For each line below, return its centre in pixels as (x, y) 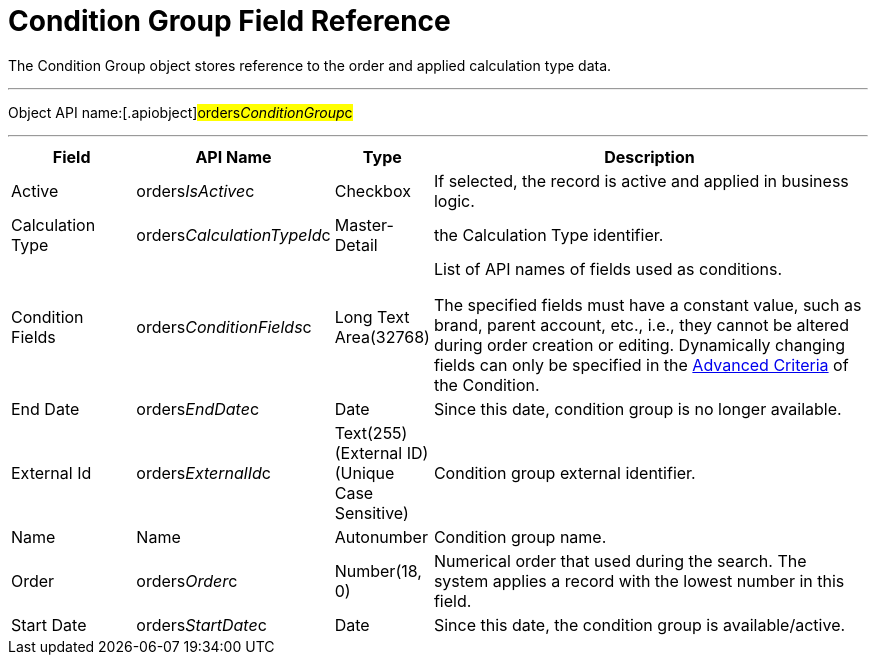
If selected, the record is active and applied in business (641, 180)
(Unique (364, 472)
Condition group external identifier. (564, 472)
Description (649, 156)
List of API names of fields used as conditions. (608, 268)
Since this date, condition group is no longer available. (637, 408)
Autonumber (381, 536)
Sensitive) (371, 512)
